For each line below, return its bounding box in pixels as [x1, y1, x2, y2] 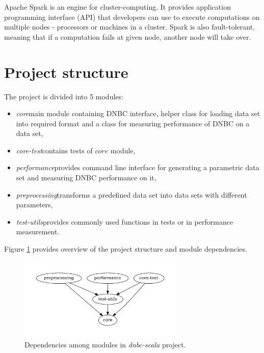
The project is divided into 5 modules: [4, 91, 123, 101]
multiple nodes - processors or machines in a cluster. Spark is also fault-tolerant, [4, 21, 255, 32]
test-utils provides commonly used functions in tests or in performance [16, 216, 233, 227]
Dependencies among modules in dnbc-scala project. [24, 339, 186, 350]
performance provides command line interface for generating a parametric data [16, 162, 259, 173]
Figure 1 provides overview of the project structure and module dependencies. [4, 243, 247, 254]
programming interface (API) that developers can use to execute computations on [4, 11, 260, 22]
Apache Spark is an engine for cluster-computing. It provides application [4, 2, 231, 12]
